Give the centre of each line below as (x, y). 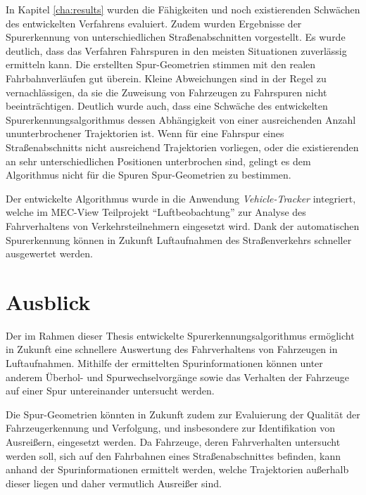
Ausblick (48, 301)
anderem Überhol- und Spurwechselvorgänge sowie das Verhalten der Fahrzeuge (177, 377)
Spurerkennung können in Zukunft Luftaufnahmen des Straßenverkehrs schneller (179, 239)
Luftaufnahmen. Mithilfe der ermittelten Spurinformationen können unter (164, 363)
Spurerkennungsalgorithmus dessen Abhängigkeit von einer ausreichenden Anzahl (181, 119)
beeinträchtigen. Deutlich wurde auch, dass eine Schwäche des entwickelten (167, 106)
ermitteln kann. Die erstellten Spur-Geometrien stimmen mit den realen (161, 64)
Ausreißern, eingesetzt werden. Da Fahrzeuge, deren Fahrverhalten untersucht (173, 441)
